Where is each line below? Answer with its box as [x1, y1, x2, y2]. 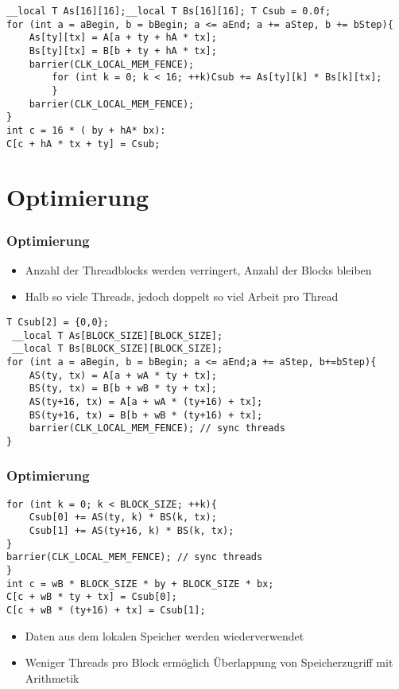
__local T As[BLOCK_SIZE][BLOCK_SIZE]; [12, 329, 223, 341]
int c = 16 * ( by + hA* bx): [6, 124, 166, 136]
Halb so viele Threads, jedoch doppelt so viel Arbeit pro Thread [25, 288, 339, 305]
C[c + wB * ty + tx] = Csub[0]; [6, 591, 177, 603]
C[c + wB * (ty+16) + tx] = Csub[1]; [6, 605, 206, 617]
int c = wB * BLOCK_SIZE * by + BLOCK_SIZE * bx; [6, 578, 274, 590]
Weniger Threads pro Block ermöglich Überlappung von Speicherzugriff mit [25, 654, 393, 671]
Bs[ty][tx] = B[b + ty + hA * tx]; [29, 45, 217, 56]
